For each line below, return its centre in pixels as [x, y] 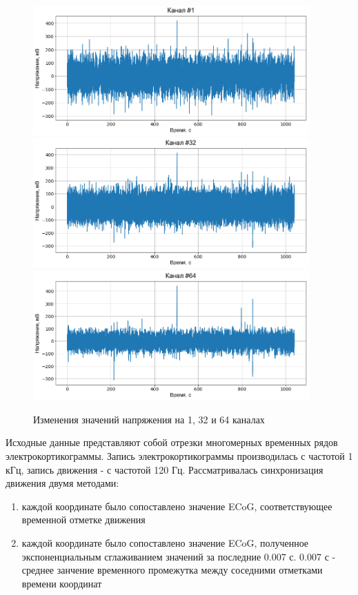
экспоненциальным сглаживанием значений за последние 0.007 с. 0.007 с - [179, 556]
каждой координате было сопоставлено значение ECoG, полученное [165, 543]
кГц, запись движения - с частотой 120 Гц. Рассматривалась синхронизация [165, 469]
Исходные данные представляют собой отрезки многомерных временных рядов [172, 442]
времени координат [62, 583]
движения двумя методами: [62, 483]
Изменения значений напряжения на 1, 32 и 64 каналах [149, 419]
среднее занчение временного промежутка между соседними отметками [172, 570]
